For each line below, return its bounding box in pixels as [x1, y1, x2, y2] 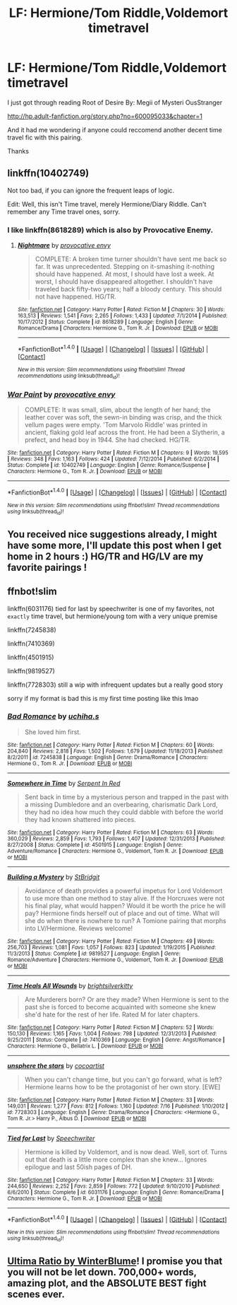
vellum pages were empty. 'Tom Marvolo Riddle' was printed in [24, 421, 208, 429]
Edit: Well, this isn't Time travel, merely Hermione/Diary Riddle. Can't [7, 199, 207, 208]
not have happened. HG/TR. [35, 292, 116, 301]
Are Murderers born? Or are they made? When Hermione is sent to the [24, 995, 229, 1004]
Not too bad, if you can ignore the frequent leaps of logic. [7, 186, 175, 195]
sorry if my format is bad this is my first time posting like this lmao [7, 694, 199, 702]
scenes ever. [7, 1289, 66, 1301]
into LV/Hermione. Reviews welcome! [24, 924, 133, 932]
